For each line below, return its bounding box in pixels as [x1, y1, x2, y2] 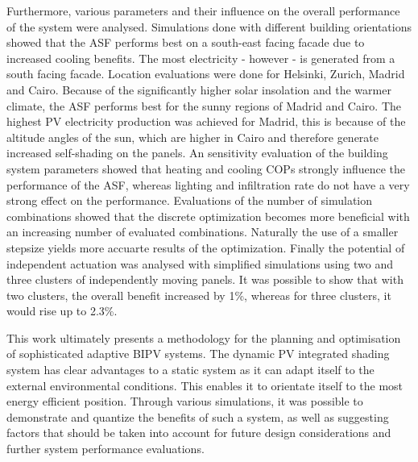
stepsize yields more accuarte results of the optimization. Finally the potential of [6, 239, 405, 256]
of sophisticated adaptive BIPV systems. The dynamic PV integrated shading [6, 345, 390, 362]
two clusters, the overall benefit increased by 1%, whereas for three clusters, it [6, 286, 391, 303]
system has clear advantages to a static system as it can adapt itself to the [6, 361, 375, 378]
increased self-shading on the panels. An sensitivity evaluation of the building [6, 144, 388, 161]
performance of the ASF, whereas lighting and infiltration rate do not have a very [6, 176, 410, 193]
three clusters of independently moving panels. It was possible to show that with [6, 271, 404, 288]
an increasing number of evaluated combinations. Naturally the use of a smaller [6, 223, 399, 240]
